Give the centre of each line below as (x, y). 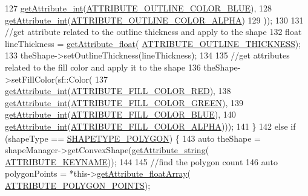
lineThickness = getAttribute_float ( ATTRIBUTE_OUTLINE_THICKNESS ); (153, 43)
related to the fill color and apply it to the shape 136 (103, 67)
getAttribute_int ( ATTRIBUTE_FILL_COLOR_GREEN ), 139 (124, 102)
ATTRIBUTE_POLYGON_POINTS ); (78, 185)
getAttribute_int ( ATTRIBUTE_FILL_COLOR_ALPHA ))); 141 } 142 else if (150, 126)
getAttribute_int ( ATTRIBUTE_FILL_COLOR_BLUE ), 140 (120, 114)
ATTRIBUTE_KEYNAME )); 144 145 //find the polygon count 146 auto (141, 161)
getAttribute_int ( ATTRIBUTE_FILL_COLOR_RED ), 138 (118, 91)
